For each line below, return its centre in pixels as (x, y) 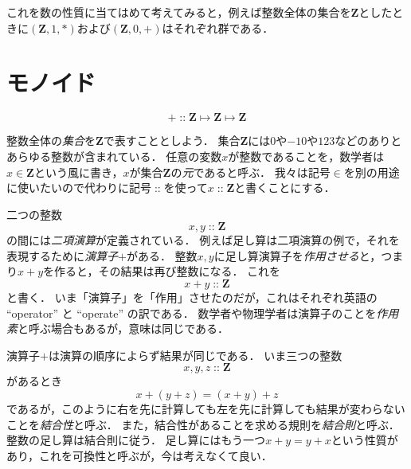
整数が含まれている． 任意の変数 (136, 156)
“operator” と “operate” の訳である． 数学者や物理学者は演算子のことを (192, 313)
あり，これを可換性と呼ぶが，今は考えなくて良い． (139, 455)
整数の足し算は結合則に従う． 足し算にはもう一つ (136, 440)
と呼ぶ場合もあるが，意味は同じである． (123, 328)
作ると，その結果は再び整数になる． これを (168, 271)
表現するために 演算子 (62, 255)
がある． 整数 (162, 255)
